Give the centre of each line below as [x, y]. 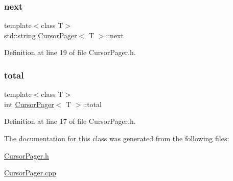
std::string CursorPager [41, 35]
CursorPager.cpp [30, 173]
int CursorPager [29, 104]
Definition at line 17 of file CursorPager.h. [70, 121]
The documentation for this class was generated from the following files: [117, 138]
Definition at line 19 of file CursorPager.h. [70, 52]
